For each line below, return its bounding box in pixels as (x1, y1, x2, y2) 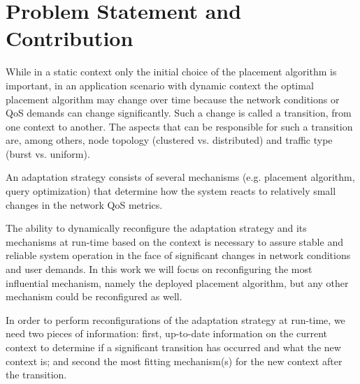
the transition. (6, 367, 67, 382)
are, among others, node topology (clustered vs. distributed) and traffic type (6, 133, 333, 147)
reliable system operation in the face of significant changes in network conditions (6, 248, 351, 263)
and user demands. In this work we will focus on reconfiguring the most (6, 262, 312, 276)
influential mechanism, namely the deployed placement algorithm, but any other (6, 275, 349, 290)
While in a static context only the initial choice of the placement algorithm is (6, 64, 337, 79)
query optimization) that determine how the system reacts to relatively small (6, 184, 336, 198)
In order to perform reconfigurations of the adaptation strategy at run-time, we (6, 312, 345, 327)
